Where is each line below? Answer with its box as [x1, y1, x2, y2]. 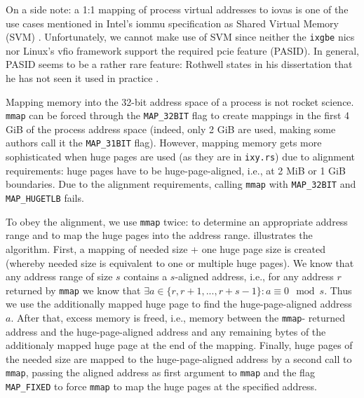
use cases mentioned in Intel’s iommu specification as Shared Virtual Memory [6, 15, 339, 30]
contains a [123, 269, 168, 284]
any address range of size [6, 269, 113, 284]
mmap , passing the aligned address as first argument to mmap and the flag [6, 365, 315, 380]
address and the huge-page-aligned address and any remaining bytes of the [6, 324, 326, 338]
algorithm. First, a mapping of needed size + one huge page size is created [6, 241, 325, 256]
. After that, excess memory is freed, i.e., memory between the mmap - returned [11, 310, 346, 324]
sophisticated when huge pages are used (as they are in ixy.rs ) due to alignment [6, 149, 356, 164]
